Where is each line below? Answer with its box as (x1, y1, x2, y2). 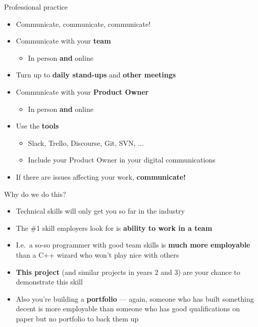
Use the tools (16, 120, 59, 131)
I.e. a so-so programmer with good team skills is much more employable (16, 239, 250, 250)
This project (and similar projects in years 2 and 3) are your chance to (16, 266, 240, 277)
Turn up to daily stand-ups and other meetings (16, 69, 176, 80)
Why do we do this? (4, 188, 66, 199)
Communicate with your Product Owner (16, 86, 149, 97)
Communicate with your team (16, 35, 111, 46)
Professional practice (4, 2, 68, 12)
